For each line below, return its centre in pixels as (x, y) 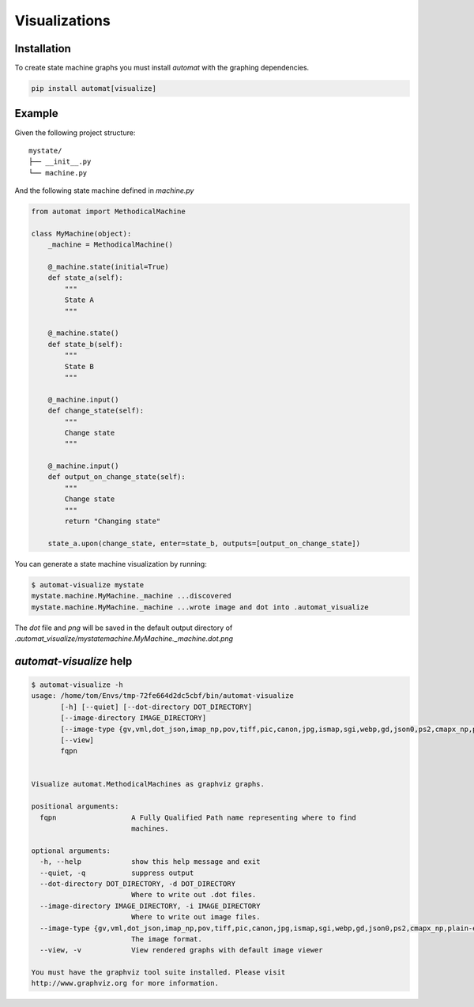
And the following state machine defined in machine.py (104, 190)
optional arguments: (71, 850)
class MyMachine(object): (81, 234)
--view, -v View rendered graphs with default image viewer (181, 950)
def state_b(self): (86, 344)
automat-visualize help (73, 661)
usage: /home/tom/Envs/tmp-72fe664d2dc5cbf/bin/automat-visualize (162, 696)
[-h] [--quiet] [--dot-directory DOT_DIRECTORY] (156, 707)
